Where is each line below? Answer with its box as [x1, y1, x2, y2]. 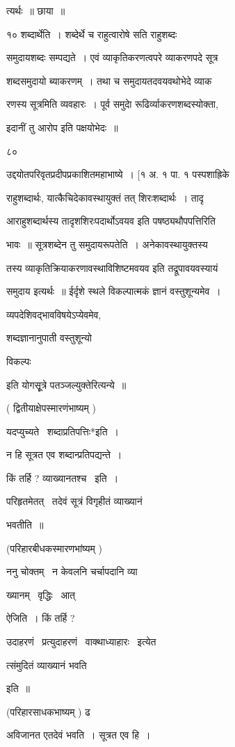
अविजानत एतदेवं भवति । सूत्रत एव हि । [6, 728, 151, 742]
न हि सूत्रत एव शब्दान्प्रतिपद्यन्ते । [6, 447, 122, 462]
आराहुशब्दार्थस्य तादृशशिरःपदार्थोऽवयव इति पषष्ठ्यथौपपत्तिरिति [6, 214, 216, 228]
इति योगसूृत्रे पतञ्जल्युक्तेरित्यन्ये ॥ [6, 377, 127, 392]
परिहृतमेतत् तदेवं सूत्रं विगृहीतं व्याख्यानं [6, 494, 143, 508]
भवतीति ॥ [6, 517, 44, 532]
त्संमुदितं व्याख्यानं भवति [6, 657, 87, 672]
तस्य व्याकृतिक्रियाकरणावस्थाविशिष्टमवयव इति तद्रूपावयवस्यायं [6, 260, 218, 275]
